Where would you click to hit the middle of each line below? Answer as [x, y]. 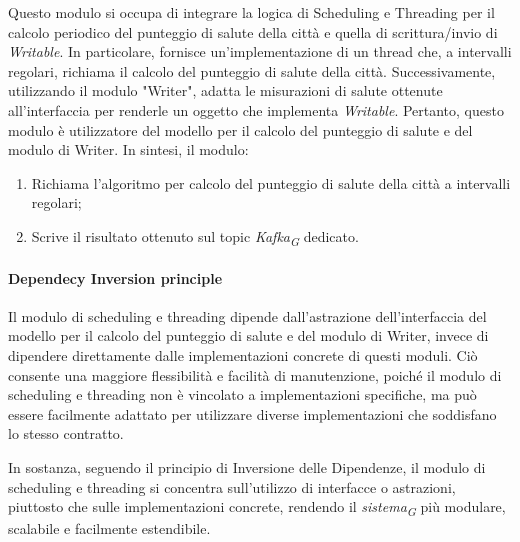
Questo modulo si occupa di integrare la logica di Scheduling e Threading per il [251, 12]
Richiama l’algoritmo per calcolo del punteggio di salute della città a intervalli [271, 182]
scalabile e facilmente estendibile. [109, 528]
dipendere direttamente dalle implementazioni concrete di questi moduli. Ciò [243, 355]
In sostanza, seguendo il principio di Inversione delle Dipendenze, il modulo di [247, 467]
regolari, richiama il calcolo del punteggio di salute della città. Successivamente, [252, 70]
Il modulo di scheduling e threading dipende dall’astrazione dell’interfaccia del [247, 315]
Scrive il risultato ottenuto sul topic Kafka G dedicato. [195, 237]
